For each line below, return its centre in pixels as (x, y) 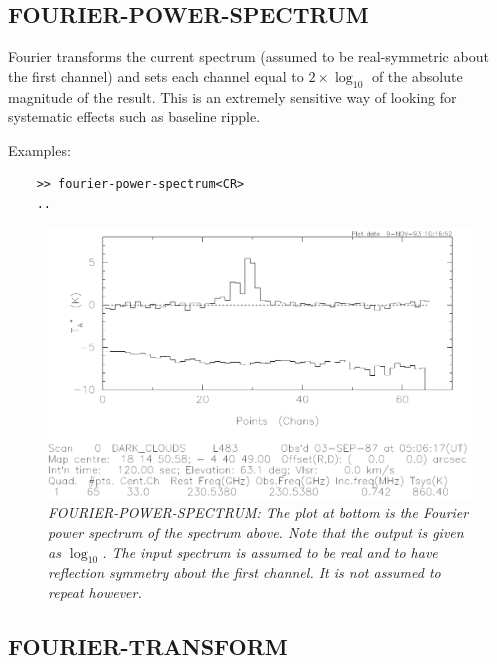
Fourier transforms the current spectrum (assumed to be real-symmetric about (248, 56)
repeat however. (95, 591)
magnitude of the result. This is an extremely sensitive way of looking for (232, 96)
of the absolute (417, 75)
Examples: (39, 149)
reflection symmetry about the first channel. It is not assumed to (244, 572)
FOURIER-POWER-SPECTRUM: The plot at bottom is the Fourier (258, 512)
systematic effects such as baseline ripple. (134, 116)
